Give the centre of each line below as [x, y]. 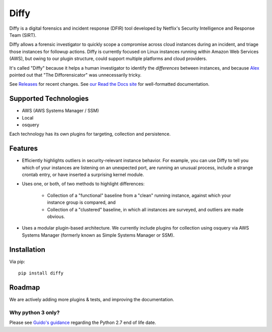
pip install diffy [41, 273]
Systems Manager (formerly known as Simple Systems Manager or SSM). [98, 235]
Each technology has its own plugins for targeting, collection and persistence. [90, 134]
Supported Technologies [49, 99]
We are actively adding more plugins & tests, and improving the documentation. [92, 299]
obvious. [56, 216]
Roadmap [25, 287]
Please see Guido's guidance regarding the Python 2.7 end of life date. [83, 322]
